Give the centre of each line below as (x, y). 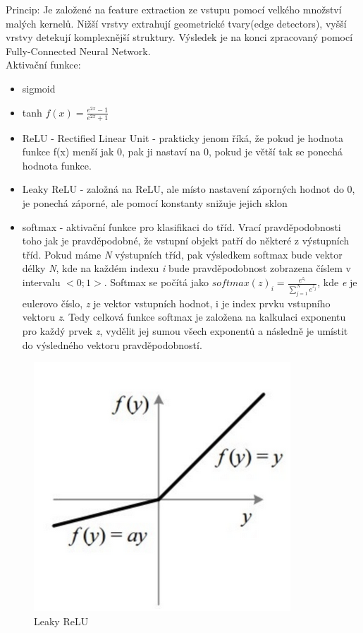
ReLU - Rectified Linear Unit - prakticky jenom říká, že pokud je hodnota (183, 137)
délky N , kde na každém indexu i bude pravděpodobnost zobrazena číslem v (186, 268)
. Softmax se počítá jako (156, 282)
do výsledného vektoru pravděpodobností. (112, 344)
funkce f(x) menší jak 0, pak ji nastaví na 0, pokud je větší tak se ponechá (182, 152)
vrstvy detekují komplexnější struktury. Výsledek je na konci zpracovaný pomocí (179, 37)
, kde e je (337, 282)
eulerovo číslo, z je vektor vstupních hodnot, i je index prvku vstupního (176, 303)
